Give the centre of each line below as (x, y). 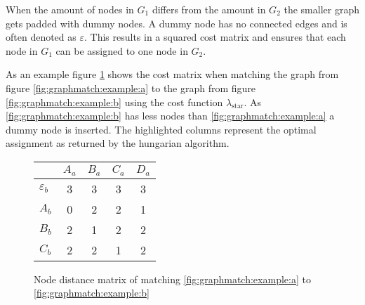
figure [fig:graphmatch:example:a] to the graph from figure (131, 87)
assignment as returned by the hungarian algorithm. (118, 143)
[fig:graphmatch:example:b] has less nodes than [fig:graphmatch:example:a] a (170, 116)
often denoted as (41, 37)
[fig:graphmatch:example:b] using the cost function (114, 102)
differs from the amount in (209, 9)
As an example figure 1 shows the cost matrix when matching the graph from (172, 74)
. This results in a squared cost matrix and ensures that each (215, 37)
